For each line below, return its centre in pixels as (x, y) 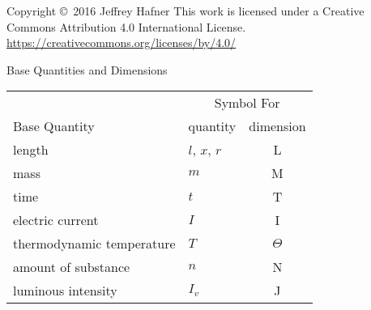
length (31, 150)
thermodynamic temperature (94, 244)
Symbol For (247, 103)
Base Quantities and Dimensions (87, 69)
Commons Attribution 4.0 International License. (126, 26)
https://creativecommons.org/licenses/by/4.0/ (122, 42)
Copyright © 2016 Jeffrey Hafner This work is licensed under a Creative (185, 11)
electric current (56, 220)
